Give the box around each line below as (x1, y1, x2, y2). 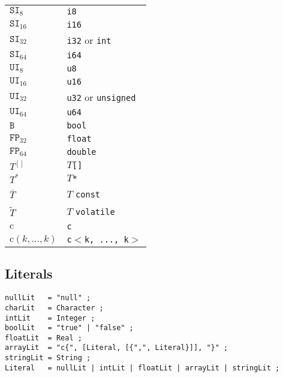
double (67, 147, 97, 157)
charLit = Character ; (5, 303, 104, 312)
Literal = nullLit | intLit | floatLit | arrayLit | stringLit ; (5, 363, 280, 372)
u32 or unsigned (67, 90, 136, 104)
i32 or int (67, 33, 112, 47)
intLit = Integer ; (5, 313, 95, 322)
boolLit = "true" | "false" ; (5, 324, 134, 333)
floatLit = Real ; (5, 333, 82, 342)
